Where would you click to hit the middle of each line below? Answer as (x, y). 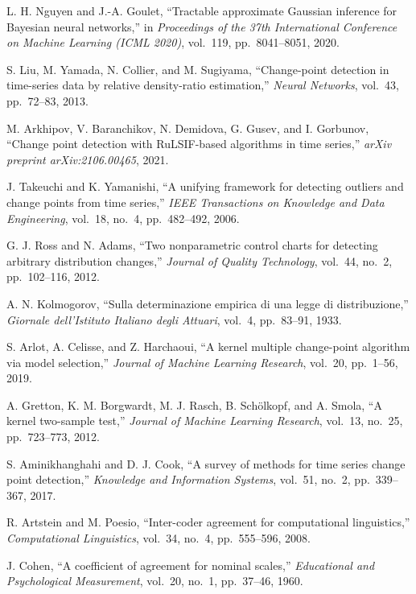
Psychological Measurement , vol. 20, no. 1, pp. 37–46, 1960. (155, 581)
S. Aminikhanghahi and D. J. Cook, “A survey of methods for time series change (206, 463)
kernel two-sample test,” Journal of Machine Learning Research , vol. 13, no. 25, (205, 421)
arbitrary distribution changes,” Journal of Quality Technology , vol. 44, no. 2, (200, 260)
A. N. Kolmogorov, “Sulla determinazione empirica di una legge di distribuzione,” (208, 303)
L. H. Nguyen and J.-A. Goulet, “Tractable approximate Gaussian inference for (202, 10)
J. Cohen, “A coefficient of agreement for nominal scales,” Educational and (191, 565)
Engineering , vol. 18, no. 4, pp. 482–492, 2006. (123, 218)
